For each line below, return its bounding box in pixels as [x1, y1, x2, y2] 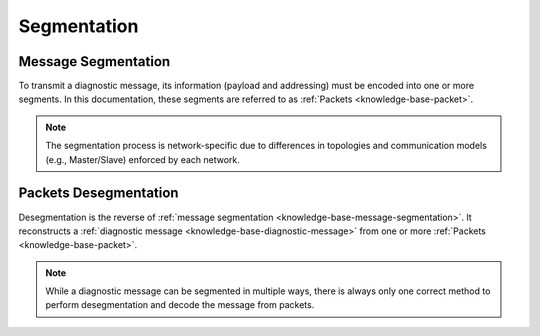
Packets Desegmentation [18, 185, 179, 202]
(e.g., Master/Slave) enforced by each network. [45, 153, 240, 165]
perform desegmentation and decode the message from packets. [45, 299, 315, 311]
